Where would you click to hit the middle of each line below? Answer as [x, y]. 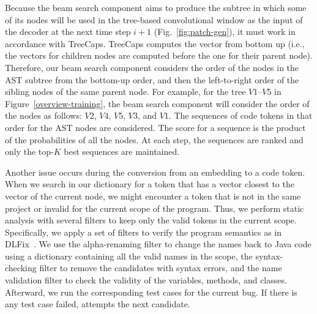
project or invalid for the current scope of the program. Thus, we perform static [155, 208]
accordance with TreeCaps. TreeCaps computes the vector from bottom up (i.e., [155, 43]
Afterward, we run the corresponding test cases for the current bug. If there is [151, 292]
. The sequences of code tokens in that [241, 115]
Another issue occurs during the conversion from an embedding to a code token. [155, 172]
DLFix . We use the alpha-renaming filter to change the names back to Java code [158, 244]
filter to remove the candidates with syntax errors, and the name [161, 268]
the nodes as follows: [43, 115]
